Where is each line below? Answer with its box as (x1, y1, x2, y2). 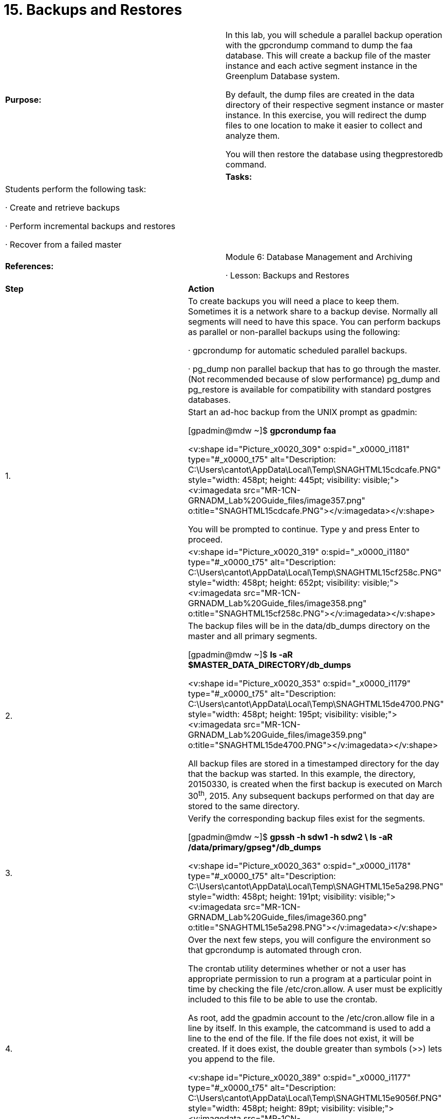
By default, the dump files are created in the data (226, 89, 415, 100)
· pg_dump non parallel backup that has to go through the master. (188, 363, 441, 374)
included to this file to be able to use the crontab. (188, 994, 378, 1005)
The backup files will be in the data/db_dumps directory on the (188, 620, 430, 631)
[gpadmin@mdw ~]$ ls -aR (188, 649, 293, 660)
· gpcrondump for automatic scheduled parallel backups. (188, 345, 407, 356)
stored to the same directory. (188, 801, 300, 812)
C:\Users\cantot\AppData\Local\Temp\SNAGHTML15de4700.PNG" (188, 698, 444, 709)
